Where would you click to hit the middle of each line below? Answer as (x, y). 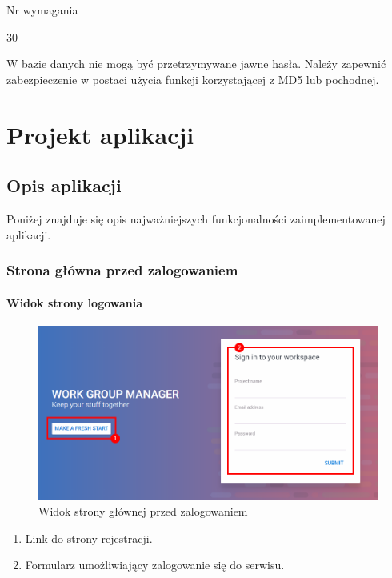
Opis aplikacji (64, 185)
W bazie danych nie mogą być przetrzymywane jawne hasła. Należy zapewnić (196, 64)
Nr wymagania (42, 10)
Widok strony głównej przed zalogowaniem (143, 511)
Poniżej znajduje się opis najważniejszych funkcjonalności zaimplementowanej (196, 218)
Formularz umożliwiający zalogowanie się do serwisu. (155, 565)
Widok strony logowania (75, 302)
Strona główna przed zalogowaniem (122, 270)
